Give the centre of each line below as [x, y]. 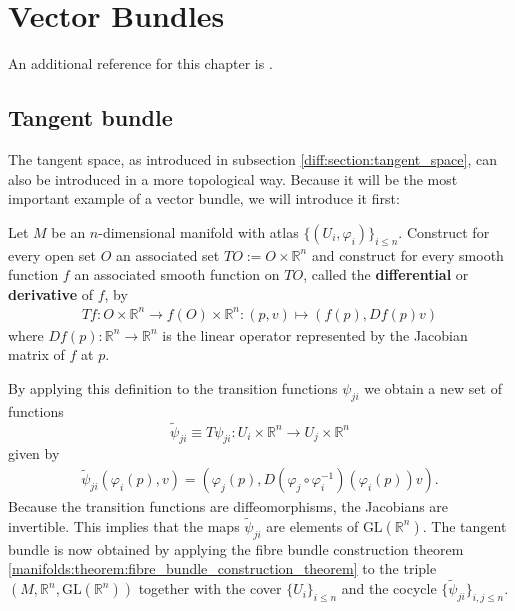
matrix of [36, 354]
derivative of [50, 293]
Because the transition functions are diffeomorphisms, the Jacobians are [228, 506]
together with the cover [210, 588]
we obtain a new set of [433, 388]
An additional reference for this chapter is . [140, 63]
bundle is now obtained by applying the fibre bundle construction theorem [236, 548]
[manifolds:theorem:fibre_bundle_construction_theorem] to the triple [222, 568]
